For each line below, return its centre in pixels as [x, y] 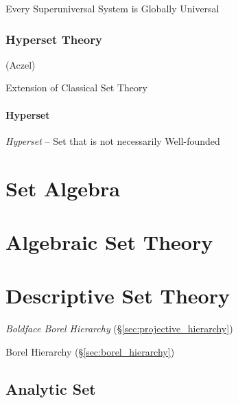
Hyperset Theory [54, 39]
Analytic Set [51, 388]
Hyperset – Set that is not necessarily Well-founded [113, 140]
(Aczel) [21, 64]
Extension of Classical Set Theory [76, 88]
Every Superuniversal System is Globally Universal [112, 8]
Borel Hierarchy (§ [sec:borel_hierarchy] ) [90, 351]
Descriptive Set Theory [118, 296]
